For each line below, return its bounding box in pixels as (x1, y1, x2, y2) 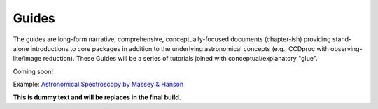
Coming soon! (13, 67, 54, 75)
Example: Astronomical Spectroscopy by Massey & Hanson (13, 80, 184, 89)
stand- (332, 35, 352, 43)
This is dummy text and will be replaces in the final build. (13, 93, 182, 101)
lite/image (13, 54, 42, 63)
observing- (330, 44, 363, 52)
